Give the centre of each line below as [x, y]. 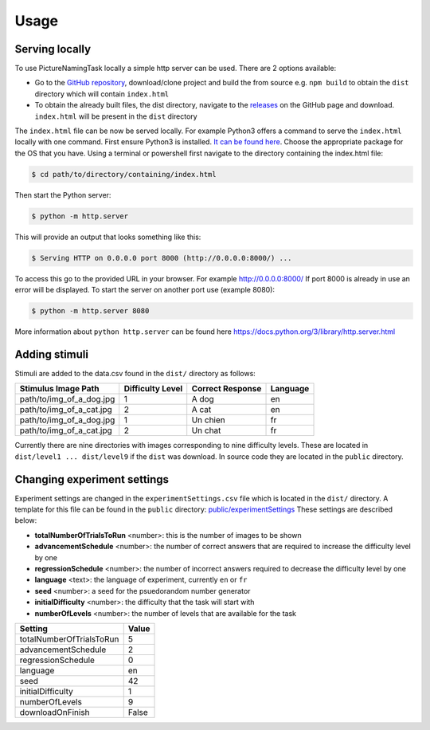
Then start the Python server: [63, 194]
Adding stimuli [52, 354]
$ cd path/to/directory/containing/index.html [124, 174]
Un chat [206, 430]
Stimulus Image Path [59, 389]
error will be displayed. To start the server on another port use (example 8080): [145, 290]
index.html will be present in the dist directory [116, 116]
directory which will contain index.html [102, 94]
